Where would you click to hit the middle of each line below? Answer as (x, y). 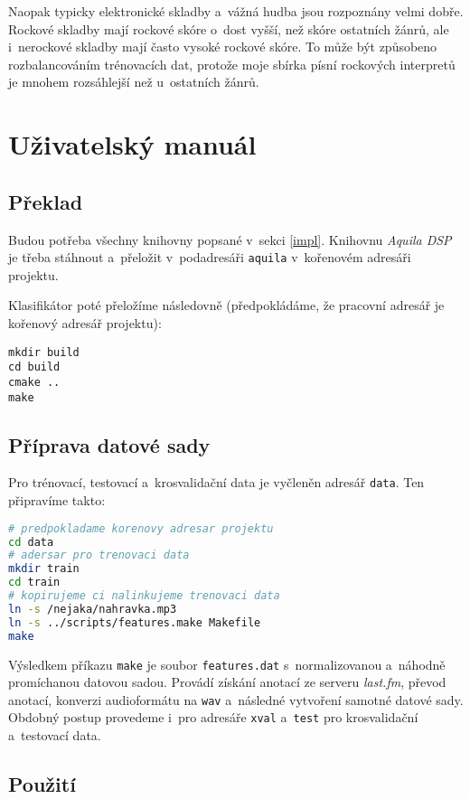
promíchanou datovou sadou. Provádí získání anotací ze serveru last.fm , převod (227, 682)
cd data (31, 542)
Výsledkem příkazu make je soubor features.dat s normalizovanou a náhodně (227, 664)
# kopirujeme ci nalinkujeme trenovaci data (144, 596)
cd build (34, 367)
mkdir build (44, 352)
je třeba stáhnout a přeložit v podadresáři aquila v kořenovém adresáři (210, 257)
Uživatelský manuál (132, 144)
